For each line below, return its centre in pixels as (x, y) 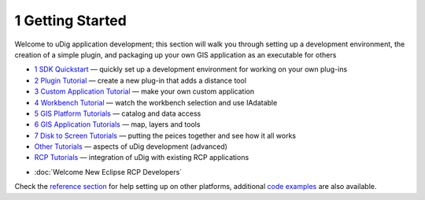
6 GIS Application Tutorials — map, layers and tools (117, 124)
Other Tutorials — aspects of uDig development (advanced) (131, 146)
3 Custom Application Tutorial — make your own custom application (144, 91)
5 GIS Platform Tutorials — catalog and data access (118, 113)
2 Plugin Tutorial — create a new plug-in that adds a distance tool (140, 80)
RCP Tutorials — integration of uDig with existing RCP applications (142, 157)
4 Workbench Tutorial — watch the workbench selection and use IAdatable (156, 102)
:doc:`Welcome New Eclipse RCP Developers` (108, 172)
